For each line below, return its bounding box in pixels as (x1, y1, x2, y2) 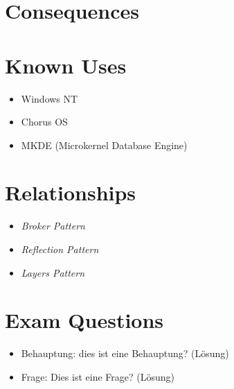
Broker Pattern (21, 218, 85, 233)
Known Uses (5, 51, 127, 79)
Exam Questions (5, 306, 164, 334)
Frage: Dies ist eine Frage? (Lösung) (21, 369, 174, 383)
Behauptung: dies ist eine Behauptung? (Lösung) (21, 346, 229, 361)
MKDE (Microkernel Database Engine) (21, 137, 188, 152)
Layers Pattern (21, 265, 85, 279)
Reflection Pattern (21, 242, 99, 256)
